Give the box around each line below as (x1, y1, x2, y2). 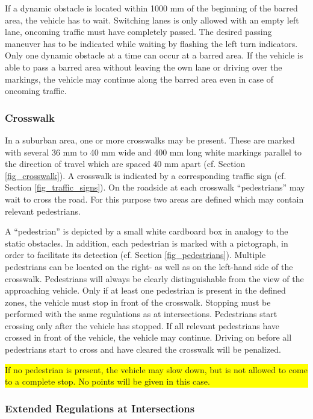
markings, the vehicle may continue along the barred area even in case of (5, 72, 273, 85)
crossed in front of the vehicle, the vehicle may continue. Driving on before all (5, 331, 292, 344)
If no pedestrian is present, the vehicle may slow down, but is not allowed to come (5, 363, 308, 376)
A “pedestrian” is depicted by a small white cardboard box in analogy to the (5, 225, 288, 238)
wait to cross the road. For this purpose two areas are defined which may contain (5, 192, 304, 205)
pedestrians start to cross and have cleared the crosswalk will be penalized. (5, 343, 281, 356)
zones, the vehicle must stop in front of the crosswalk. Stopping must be (5, 295, 271, 308)
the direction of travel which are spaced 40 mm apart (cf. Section (5, 157, 246, 170)
